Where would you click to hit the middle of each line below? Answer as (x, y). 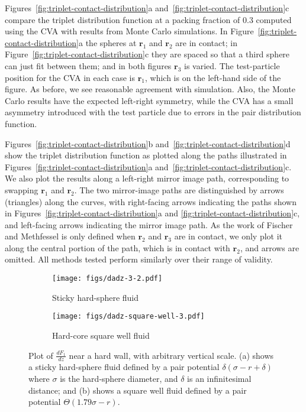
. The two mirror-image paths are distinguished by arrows (179, 189)
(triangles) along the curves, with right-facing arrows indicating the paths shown (151, 201)
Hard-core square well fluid (101, 335)
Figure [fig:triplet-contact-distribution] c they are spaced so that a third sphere (147, 54)
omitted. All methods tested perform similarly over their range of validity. (139, 259)
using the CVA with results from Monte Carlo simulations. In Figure (129, 31)
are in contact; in (206, 42)
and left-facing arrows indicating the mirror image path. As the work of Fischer (149, 224)
